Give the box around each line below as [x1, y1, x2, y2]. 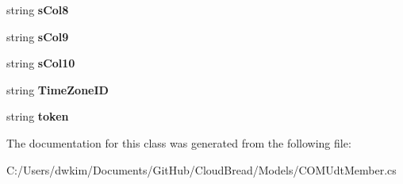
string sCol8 [6, 2, 69, 17]
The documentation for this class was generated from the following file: [6, 134, 351, 151]
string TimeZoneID [6, 81, 109, 98]
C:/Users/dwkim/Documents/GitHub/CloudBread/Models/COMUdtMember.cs [6, 161, 397, 178]
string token [6, 108, 69, 125]
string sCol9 [6, 28, 69, 44]
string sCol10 [6, 55, 75, 71]
